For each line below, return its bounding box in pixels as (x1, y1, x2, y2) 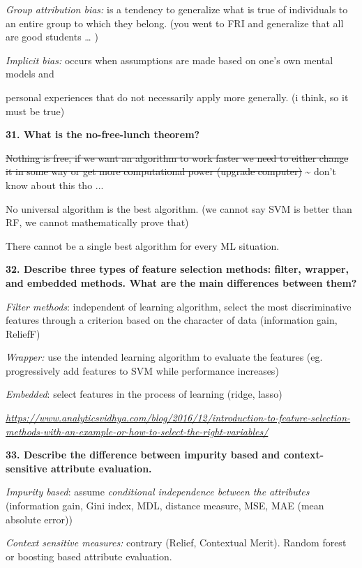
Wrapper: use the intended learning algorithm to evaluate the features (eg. (6, 350, 323, 364)
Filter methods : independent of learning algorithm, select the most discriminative (6, 299, 352, 313)
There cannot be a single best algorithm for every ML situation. (6, 238, 280, 253)
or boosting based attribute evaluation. (6, 548, 172, 563)
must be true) (6, 103, 65, 118)
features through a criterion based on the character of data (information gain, (6, 313, 338, 327)
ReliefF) (6, 326, 40, 341)
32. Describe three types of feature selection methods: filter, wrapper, (6, 262, 349, 276)
